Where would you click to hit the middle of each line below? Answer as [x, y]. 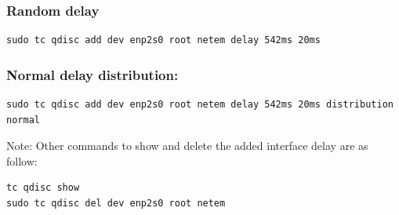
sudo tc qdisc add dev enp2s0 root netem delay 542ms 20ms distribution [200, 105]
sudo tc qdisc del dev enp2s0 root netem [116, 203]
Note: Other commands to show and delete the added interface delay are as [187, 146]
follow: [22, 160]
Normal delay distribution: [92, 74]
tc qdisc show [43, 188]
